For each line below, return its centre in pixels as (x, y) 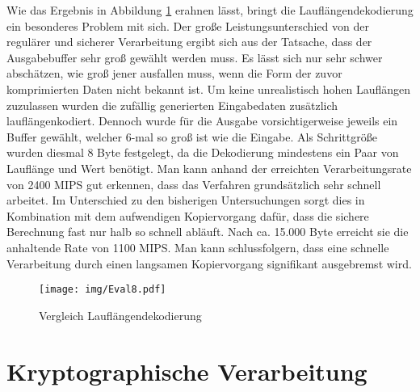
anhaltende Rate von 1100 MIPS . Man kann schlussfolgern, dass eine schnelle (198, 247)
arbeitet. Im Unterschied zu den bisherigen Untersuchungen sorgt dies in (186, 200)
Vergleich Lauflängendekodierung (120, 315)
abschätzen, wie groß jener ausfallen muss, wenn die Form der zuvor (174, 73)
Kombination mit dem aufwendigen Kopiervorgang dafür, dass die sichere (188, 215)
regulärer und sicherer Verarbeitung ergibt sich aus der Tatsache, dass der (189, 42)
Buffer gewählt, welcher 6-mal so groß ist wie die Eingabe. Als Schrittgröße (192, 136)
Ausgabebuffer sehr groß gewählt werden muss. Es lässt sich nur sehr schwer (195, 57)
